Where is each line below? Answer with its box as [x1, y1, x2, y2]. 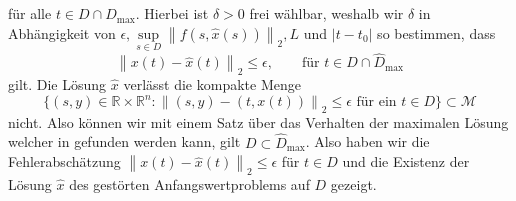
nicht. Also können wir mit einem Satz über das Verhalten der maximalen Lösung [8, 111, 509, 132]
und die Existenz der [342, 151, 470, 172]
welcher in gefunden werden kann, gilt [8, 131, 241, 152]
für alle [8, 3, 52, 24]
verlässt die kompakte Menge [123, 73, 301, 94]
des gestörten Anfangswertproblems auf [69, 173, 310, 194]
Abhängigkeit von [8, 22, 116, 43]
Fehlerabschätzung [8, 151, 121, 172]
